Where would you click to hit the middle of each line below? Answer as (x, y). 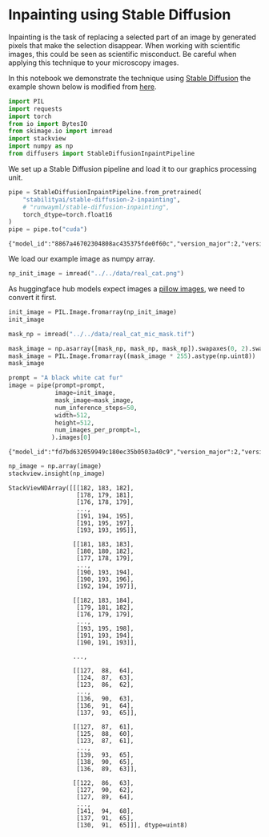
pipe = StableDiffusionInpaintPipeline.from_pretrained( (105, 192)
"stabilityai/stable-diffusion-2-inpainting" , (102, 199)
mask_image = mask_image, (94, 400)
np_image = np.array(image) (55, 466)
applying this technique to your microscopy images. (94, 63)
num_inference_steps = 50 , (96, 408)
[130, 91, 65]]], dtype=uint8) (132, 825)
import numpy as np (41, 146)
